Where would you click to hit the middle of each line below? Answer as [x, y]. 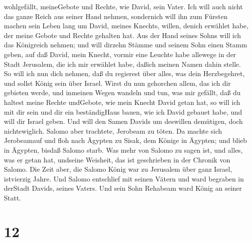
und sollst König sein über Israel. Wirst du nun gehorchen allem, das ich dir [117, 83]
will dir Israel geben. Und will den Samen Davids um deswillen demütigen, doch [124, 121]
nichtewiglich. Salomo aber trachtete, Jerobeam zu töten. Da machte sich [113, 131]
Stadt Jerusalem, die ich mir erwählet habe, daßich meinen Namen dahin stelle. [123, 64]
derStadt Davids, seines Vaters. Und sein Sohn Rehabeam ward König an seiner [123, 188]
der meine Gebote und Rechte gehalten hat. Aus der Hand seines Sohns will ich [123, 35]
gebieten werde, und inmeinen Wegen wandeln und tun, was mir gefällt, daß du [122, 92]
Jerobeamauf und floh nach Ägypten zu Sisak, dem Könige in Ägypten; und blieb [126, 140]
